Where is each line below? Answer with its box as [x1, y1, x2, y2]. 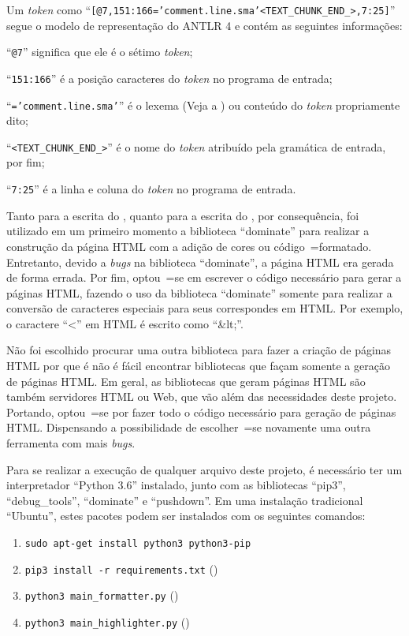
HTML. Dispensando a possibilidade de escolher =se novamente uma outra [6, 419, 371, 436]
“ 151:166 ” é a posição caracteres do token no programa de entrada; [6, 69, 333, 86]
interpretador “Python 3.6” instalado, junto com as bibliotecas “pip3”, [6, 477, 346, 493]
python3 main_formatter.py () [24, 587, 179, 604]
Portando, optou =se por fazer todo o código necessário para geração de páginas [6, 403, 396, 420]
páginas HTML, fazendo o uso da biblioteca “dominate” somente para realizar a [6, 284, 392, 301]
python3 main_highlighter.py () [24, 613, 190, 630]
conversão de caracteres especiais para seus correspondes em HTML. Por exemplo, [6, 300, 403, 316]
